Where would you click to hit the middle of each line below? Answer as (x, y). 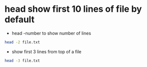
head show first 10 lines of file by (73, 9)
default (20, 19)
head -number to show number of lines (51, 33)
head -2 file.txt (22, 42)
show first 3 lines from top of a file (46, 51)
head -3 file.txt (22, 61)
